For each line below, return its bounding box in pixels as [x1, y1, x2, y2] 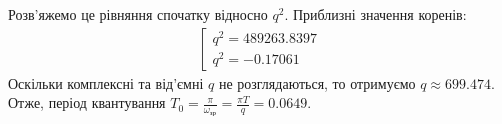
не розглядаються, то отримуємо [218, 72, 416, 93]
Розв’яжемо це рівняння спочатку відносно [8, 4, 268, 24]
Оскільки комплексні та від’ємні [8, 72, 204, 93]
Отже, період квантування [8, 92, 166, 113]
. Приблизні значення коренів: [284, 4, 467, 24]
